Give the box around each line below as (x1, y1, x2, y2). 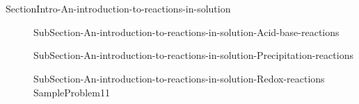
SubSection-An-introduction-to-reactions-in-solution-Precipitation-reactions (33, 48, 353, 62)
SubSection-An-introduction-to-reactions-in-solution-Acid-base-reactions (33, 24, 340, 39)
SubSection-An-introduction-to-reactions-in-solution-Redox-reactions (33, 71, 325, 85)
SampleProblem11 (33, 85, 110, 99)
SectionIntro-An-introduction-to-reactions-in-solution (6, 1, 231, 16)
